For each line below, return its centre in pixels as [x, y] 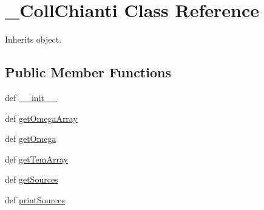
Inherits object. [33, 39]
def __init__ [31, 97]
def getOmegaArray [41, 118]
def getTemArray [36, 159]
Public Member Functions [88, 72]
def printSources [35, 199]
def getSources [32, 179]
